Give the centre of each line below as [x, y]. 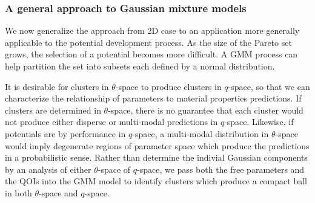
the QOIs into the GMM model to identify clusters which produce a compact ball [156, 181]
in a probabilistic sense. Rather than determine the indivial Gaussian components [156, 157]
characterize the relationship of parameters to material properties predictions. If [153, 98]
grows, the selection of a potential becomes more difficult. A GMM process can [151, 54]
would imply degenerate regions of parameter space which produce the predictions [157, 145]
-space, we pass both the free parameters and [221, 169]
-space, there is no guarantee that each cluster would [206, 110]
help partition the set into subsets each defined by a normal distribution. [140, 66]
